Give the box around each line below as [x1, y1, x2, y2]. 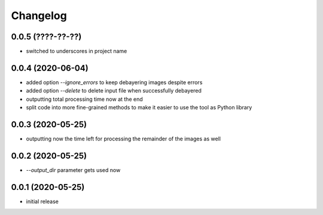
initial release [26, 198, 59, 205]
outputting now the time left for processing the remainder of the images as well [26, 135, 221, 143]
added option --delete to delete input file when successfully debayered [26, 87, 202, 94]
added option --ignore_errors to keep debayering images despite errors [26, 78, 203, 86]
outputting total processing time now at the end [26, 96, 143, 103]
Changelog [11, 9, 67, 22]
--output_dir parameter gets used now [26, 166, 121, 173]
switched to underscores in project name [26, 48, 127, 55]
